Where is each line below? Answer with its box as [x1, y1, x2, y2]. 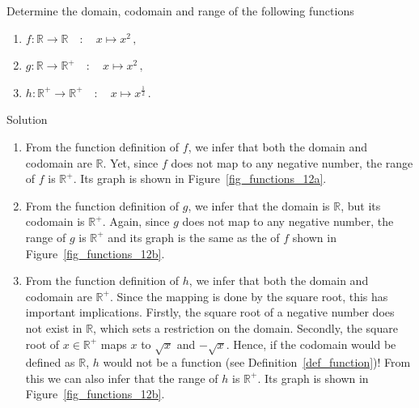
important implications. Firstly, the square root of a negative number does [25, 304, 395, 321]
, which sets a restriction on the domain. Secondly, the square [93, 319, 398, 336]
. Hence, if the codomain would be [226, 335, 396, 352]
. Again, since [102, 213, 170, 230]
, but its [341, 197, 381, 214]
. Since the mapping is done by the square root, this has [109, 287, 388, 304]
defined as [25, 354, 75, 371]
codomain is [25, 213, 85, 230]
